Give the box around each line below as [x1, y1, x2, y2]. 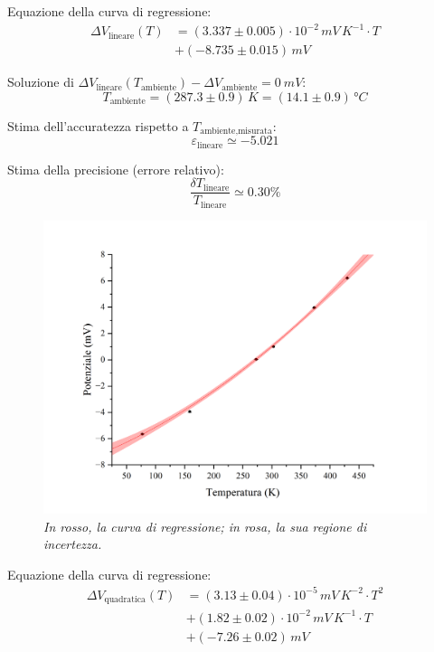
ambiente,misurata [200, 127, 272, 137]
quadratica [104, 595, 146, 605]
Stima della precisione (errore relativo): [7, 159, 224, 178]
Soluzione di [7, 72, 74, 91]
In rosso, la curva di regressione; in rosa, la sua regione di [43, 516, 367, 535]
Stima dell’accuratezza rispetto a [7, 116, 189, 135]
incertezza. [43, 534, 102, 553]
